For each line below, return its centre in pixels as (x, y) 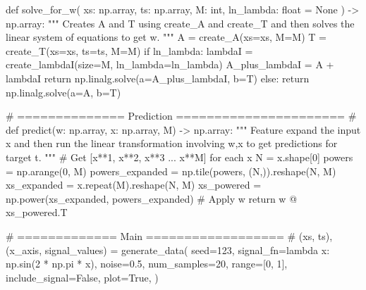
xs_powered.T (37, 212)
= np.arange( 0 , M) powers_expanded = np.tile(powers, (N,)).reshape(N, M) (171, 171)
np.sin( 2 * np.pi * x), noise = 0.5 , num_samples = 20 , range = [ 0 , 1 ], (147, 264)
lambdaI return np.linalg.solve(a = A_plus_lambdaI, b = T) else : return (158, 78)
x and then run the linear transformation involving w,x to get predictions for (172, 143)
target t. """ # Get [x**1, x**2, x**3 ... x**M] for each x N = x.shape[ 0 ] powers (179, 157)
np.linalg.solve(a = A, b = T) (63, 92)
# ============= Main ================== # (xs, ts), (169, 235)
